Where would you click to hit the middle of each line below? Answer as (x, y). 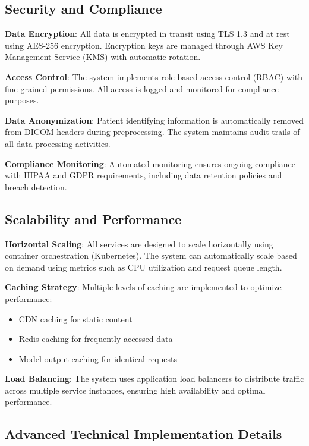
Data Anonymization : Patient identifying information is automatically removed (154, 120)
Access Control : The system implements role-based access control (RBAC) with (154, 76)
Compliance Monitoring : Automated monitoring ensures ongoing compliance (150, 163)
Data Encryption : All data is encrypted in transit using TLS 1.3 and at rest (147, 34)
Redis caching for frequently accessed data (96, 339)
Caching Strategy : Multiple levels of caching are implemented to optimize (143, 287)
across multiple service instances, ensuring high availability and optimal (135, 390)
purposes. (22, 100)
